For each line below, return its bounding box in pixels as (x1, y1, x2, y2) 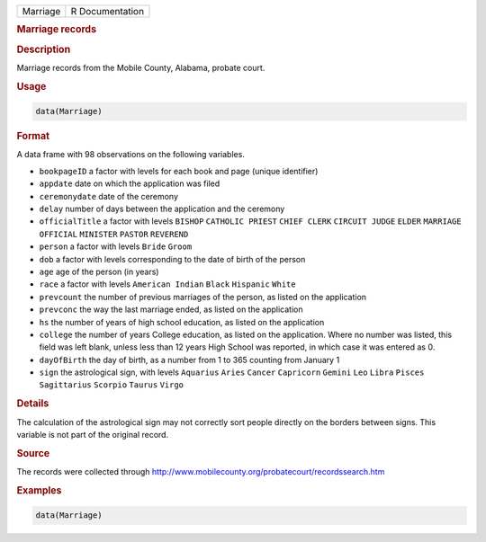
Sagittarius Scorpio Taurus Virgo (39, 380, 184, 390)
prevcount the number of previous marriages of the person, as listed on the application (39, 291, 367, 302)
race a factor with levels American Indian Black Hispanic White (39, 279, 296, 289)
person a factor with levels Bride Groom (39, 241, 193, 252)
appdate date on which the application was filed (39, 178, 220, 189)
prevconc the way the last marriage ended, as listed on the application (39, 304, 303, 315)
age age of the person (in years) (39, 266, 159, 277)
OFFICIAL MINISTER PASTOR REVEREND (39, 229, 189, 239)
